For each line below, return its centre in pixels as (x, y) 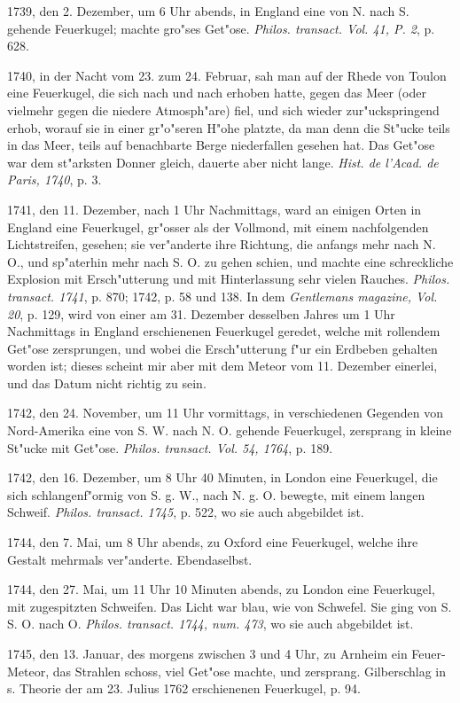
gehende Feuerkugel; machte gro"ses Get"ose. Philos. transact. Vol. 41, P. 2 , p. (221, 28)
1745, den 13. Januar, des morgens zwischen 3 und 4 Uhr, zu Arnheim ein (207, 653)
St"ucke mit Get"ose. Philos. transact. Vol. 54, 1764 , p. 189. (170, 447)
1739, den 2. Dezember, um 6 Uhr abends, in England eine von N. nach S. (208, 11)
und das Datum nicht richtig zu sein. (107, 383)
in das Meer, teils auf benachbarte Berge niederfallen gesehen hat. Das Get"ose (221, 145)
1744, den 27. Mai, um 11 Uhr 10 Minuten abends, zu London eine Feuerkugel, (221, 589)
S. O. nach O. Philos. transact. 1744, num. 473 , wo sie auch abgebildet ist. (211, 624)
